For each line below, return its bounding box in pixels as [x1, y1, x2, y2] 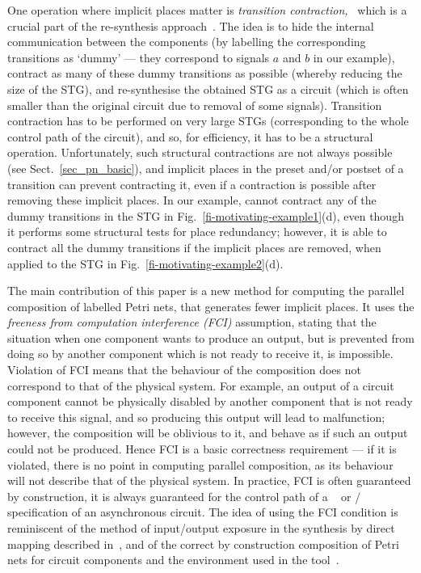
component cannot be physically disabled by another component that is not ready [7, 393, 413, 410]
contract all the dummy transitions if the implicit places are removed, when [7, 238, 381, 255]
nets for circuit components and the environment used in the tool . [7, 551, 339, 568]
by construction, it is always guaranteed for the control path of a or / [7, 487, 361, 504]
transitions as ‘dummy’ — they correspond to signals [7, 48, 270, 65]
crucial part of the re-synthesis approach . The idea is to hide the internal [7, 17, 374, 34]
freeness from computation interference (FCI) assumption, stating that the [7, 314, 377, 331]
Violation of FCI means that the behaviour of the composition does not [7, 361, 361, 378]
